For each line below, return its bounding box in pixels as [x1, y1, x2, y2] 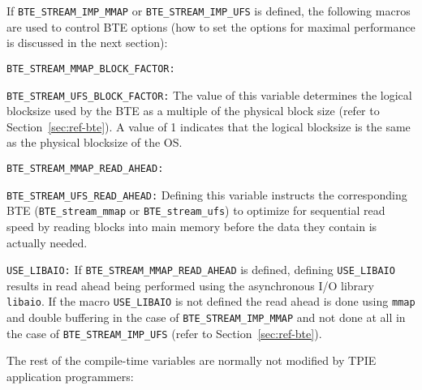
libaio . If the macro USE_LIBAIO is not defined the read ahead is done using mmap [6, 293, 416, 310]
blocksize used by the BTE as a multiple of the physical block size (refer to [6, 102, 380, 119]
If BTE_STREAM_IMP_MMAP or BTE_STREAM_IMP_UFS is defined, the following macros [6, 2, 411, 19]
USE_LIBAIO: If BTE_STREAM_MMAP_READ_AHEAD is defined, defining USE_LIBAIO [6, 261, 395, 278]
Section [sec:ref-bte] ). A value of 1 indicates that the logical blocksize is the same [6, 118, 411, 135]
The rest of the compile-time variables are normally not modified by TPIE [6, 352, 377, 369]
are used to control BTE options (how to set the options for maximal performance [6, 18, 416, 35]
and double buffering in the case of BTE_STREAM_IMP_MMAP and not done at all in [6, 309, 406, 325]
